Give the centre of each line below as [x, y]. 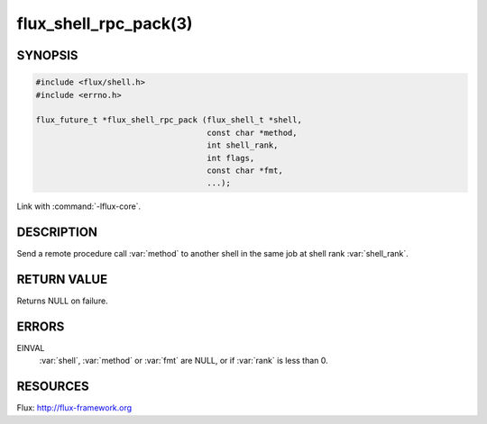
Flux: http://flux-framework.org [74, 408]
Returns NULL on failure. [62, 301]
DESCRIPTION [57, 233]
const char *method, [252, 132]
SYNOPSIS [47, 55]
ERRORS [41, 326]
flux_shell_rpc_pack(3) [105, 23]
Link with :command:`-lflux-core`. [79, 206]
